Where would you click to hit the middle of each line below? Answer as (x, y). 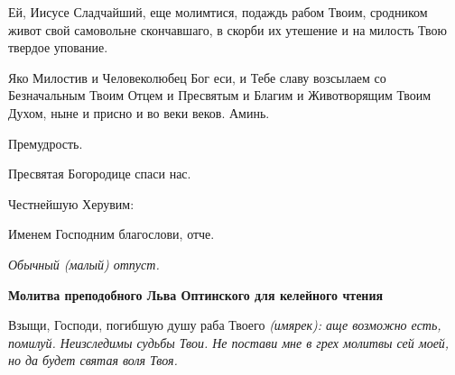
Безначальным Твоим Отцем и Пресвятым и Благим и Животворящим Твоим (220, 95)
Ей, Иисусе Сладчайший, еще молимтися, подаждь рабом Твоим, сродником (218, 12)
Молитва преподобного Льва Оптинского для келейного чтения (196, 294)
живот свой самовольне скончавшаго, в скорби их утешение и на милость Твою (227, 29)
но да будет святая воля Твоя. (93, 360)
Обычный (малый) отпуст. (84, 264)
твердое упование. (58, 47)
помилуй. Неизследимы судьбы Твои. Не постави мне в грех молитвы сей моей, (229, 342)
